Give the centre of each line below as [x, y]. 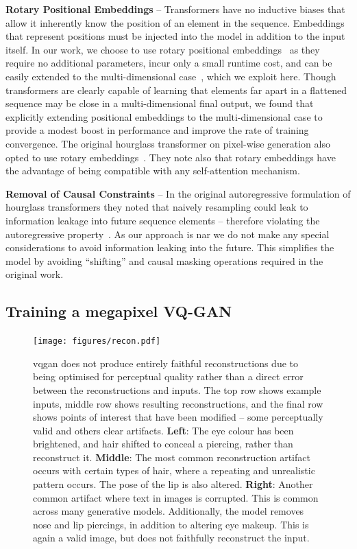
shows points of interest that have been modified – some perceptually [178, 417]
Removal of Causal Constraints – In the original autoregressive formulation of [178, 193]
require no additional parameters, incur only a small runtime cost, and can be [169, 63]
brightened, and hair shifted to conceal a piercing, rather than [163, 444]
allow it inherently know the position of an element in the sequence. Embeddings [175, 22]
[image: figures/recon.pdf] [97, 341]
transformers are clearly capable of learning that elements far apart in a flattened [176, 90]
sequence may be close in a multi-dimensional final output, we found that [160, 103]
